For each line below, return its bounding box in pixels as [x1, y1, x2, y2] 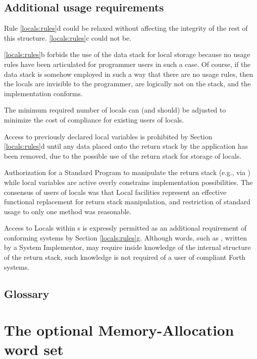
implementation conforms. [4, 88, 83, 98]
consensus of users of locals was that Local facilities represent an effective [4, 186, 226, 197]
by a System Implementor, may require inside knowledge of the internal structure [4, 242, 251, 252]
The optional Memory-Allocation [4, 320, 234, 340]
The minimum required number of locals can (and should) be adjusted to [4, 105, 226, 115]
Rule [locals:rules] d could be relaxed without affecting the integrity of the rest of [4, 23, 248, 33]
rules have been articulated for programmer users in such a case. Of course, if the [4, 59, 251, 69]
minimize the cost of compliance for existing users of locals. [4, 114, 184, 124]
